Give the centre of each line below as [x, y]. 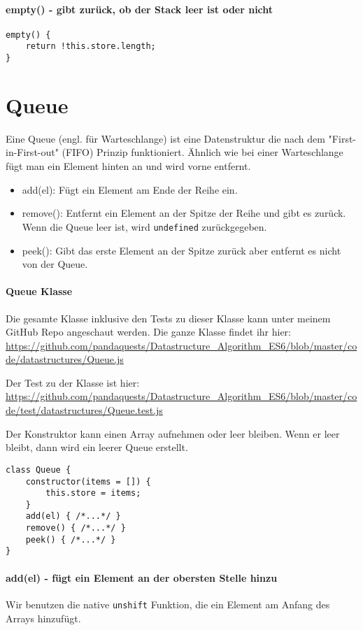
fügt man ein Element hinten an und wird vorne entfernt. [128, 166]
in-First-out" [32, 152]
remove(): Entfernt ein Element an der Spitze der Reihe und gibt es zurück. [184, 213]
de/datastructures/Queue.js [65, 359]
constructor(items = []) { [88, 481]
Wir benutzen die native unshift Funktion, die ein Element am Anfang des [168, 604]
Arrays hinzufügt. [43, 618]
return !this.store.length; [91, 46]
